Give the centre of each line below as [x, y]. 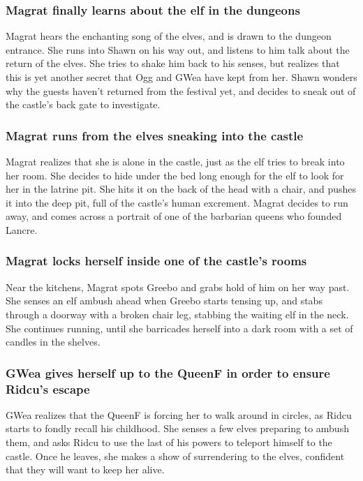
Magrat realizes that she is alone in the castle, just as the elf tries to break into [175, 161]
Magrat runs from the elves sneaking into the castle [155, 135]
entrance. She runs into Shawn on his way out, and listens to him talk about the [178, 49]
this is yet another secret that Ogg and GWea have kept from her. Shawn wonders [181, 77]
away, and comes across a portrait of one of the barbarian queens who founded [174, 216]
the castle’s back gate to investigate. [83, 104]
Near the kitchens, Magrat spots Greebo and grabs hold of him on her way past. [178, 287]
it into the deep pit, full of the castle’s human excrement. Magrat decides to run [177, 202]
